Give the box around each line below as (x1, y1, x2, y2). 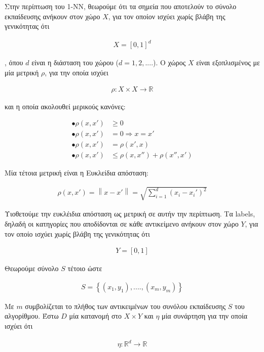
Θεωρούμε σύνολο (5, 263, 59, 274)
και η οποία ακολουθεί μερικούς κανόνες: (5, 101, 126, 111)
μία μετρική (5, 67, 39, 77)
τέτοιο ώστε (67, 263, 102, 274)
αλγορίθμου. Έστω (5, 311, 59, 321)
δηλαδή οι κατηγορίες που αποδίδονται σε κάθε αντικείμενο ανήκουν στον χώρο (5, 218, 239, 229)
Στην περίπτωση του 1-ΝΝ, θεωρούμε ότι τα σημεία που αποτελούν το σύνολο (5, 1, 237, 11)
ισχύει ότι (5, 321, 33, 331)
